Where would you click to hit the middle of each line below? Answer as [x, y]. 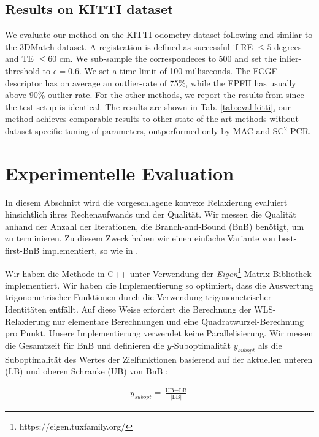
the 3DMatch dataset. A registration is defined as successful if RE [129, 46]
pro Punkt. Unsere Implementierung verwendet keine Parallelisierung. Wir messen [159, 333]
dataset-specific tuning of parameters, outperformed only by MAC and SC [144, 130]
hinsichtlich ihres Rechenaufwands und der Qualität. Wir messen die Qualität [151, 214]
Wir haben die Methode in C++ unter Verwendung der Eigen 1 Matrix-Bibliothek [158, 272]
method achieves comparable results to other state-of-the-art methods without [152, 119]
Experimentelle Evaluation [120, 173]
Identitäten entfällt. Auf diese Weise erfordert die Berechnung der [128, 309]
